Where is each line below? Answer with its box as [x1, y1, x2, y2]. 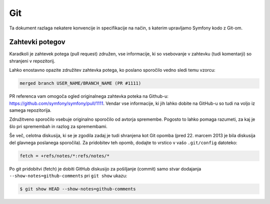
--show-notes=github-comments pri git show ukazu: [9, 173, 127, 179]
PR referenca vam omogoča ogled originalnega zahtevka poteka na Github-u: [9, 93, 168, 99]
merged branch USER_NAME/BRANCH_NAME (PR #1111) [19, 80, 141, 86]
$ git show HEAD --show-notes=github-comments [19, 186, 136, 192]
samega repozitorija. [9, 107, 52, 113]
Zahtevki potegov [9, 38, 65, 46]
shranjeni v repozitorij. [9, 58, 55, 64]
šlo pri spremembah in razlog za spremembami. [9, 123, 107, 129]
